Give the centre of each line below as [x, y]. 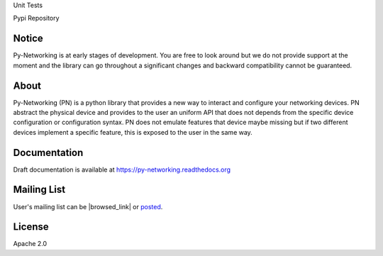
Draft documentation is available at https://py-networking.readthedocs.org [122, 169]
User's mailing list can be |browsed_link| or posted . [88, 206]
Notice [28, 39]
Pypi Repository [36, 18]
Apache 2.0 [30, 244]
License [31, 227]
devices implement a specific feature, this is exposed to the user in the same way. [133, 132]
